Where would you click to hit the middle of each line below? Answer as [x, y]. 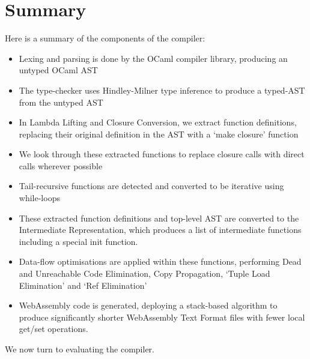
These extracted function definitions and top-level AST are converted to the [159, 218]
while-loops [39, 198]
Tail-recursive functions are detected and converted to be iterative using [151, 186]
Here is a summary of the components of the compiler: [105, 38]
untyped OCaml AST [58, 70]
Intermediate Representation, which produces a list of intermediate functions [160, 230]
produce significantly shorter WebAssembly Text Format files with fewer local [162, 317]
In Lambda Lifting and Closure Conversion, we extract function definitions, [158, 122]
